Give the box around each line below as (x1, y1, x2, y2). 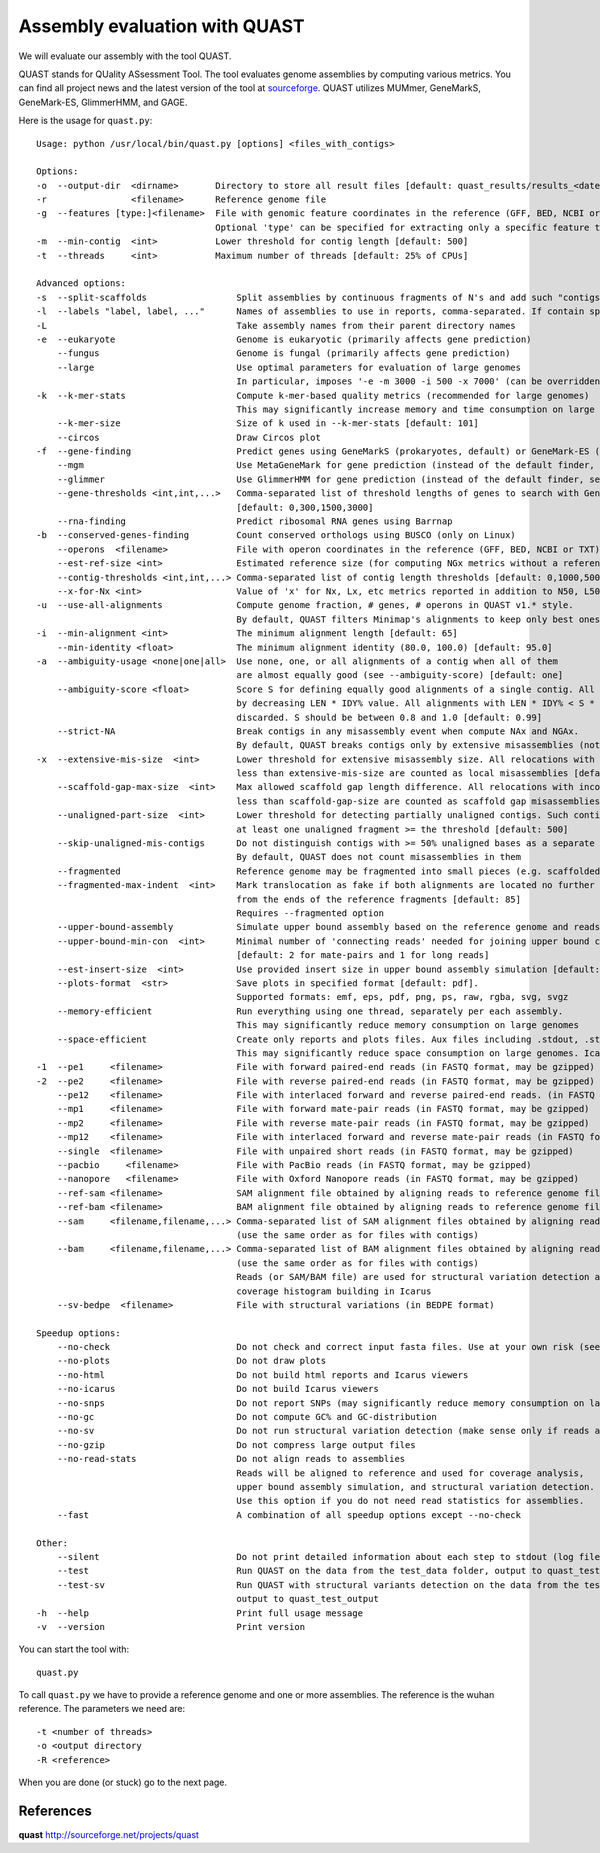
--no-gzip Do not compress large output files (56, 1439, 416, 1450)
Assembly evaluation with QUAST (18, 15, 305, 37)
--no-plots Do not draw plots (56, 1355, 327, 1367)
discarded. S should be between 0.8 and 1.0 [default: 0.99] (236, 711, 543, 723)
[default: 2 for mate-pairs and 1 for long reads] (236, 950, 490, 961)
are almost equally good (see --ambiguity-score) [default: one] (236, 670, 564, 681)
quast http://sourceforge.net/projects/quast (18, 1828, 200, 1840)
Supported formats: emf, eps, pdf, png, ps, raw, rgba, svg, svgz (236, 991, 569, 1003)
